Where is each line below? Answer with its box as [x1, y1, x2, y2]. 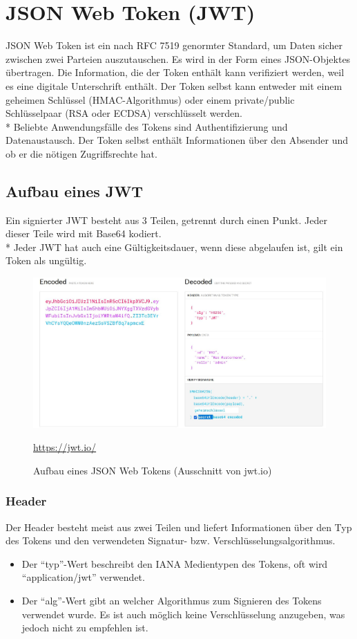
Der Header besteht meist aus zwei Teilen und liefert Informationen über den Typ [6, 519, 352, 534]
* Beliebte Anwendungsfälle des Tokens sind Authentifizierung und [6, 119, 288, 133]
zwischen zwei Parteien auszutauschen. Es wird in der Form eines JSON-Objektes [6, 51, 351, 66]
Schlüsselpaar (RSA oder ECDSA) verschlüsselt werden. [6, 106, 242, 120]
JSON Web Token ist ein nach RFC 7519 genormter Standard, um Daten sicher [6, 38, 342, 53]
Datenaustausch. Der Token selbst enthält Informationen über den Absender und [6, 133, 349, 147]
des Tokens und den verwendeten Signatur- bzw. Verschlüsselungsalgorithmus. [6, 533, 336, 548]
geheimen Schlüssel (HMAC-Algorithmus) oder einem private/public [6, 92, 295, 106]
